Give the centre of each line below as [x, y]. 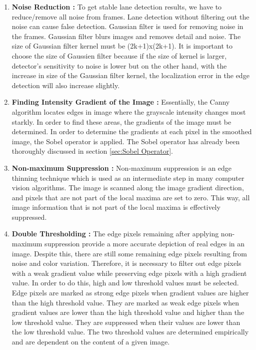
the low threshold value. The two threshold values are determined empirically [130, 332]
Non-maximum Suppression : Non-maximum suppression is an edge [122, 167]
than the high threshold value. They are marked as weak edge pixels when [125, 302]
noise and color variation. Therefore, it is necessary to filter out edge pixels [126, 263]
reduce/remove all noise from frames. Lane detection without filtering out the [130, 16]
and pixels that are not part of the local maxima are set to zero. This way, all [131, 197]
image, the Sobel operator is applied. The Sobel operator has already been [126, 141]
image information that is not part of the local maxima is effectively [116, 207]
